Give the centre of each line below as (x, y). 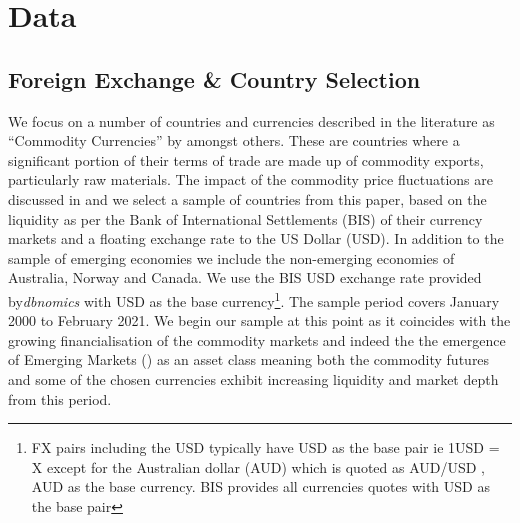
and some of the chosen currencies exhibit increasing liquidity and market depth (253, 378)
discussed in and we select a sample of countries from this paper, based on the (247, 198)
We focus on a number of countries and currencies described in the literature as (251, 120)
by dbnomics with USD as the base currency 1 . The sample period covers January (254, 299)
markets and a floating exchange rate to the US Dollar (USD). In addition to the (256, 238)
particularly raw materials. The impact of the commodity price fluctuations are (250, 179)
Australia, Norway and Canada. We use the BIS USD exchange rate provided (245, 277)
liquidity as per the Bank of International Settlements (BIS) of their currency (245, 218)
